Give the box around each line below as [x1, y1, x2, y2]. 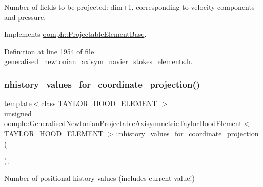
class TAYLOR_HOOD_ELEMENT [41, 98, 157, 109]
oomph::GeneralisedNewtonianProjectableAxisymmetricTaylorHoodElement [4, 118, 242, 129]
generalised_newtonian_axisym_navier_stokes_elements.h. [4, 56, 193, 67]
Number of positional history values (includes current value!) [4, 172, 195, 183]
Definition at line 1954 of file [4, 46, 94, 56]
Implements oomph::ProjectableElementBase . [4, 29, 147, 39]
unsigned [4, 108, 32, 118]
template [4, 98, 32, 109]
